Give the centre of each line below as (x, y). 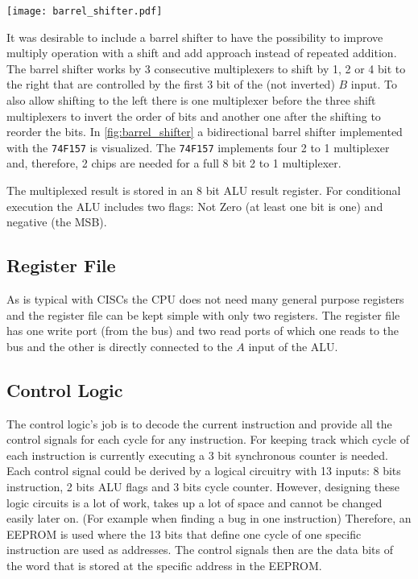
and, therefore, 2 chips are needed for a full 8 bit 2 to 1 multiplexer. (174, 163)
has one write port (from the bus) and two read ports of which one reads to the (203, 331)
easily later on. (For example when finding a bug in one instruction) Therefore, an (209, 518)
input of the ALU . (293, 346)
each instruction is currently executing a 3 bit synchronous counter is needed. (197, 455)
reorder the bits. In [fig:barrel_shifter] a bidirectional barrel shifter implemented (205, 132)
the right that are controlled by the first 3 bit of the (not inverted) (171, 84)
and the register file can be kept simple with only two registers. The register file (203, 314)
